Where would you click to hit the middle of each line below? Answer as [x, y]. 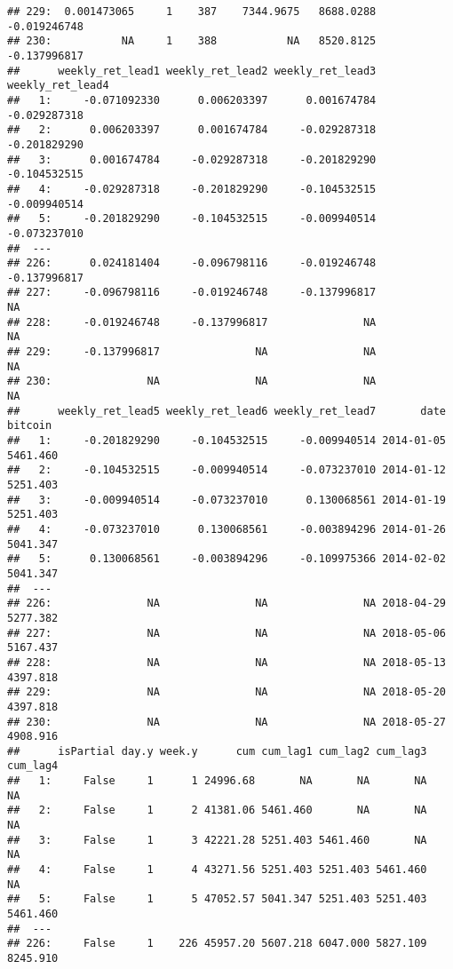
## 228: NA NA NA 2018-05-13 [226, 662]
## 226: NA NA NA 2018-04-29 [226, 604]
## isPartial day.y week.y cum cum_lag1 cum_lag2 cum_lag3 [217, 751]
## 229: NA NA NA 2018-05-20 [226, 692]
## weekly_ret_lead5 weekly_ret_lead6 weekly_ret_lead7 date [226, 411]
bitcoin [30, 426]
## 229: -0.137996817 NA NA [192, 352]
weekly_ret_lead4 [58, 86]
